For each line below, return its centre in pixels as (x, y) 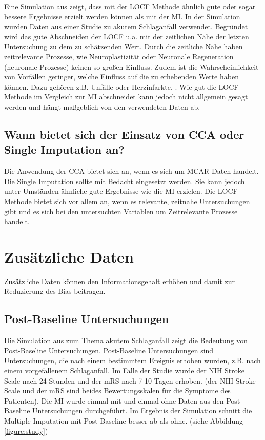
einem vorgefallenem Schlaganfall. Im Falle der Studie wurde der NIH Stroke (125, 370)
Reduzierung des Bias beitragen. (55, 291)
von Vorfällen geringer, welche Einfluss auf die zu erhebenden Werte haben (121, 77)
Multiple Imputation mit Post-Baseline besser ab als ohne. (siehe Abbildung (124, 420)
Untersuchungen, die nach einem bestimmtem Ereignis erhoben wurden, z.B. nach (132, 360)
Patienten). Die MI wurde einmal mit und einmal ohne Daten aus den (114, 400)
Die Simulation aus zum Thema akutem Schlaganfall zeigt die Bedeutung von (126, 340)
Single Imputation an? (64, 149)
